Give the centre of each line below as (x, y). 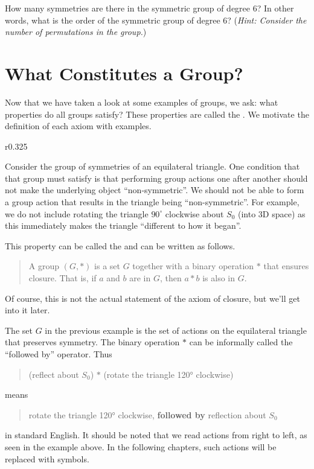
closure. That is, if (62, 278)
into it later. (27, 310)
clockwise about (194, 213)
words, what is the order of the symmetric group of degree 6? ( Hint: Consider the (156, 20)
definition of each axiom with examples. (78, 126)
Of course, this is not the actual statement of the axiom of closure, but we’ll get (152, 298)
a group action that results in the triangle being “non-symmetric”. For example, (152, 202)
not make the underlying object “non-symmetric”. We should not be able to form (155, 190)
